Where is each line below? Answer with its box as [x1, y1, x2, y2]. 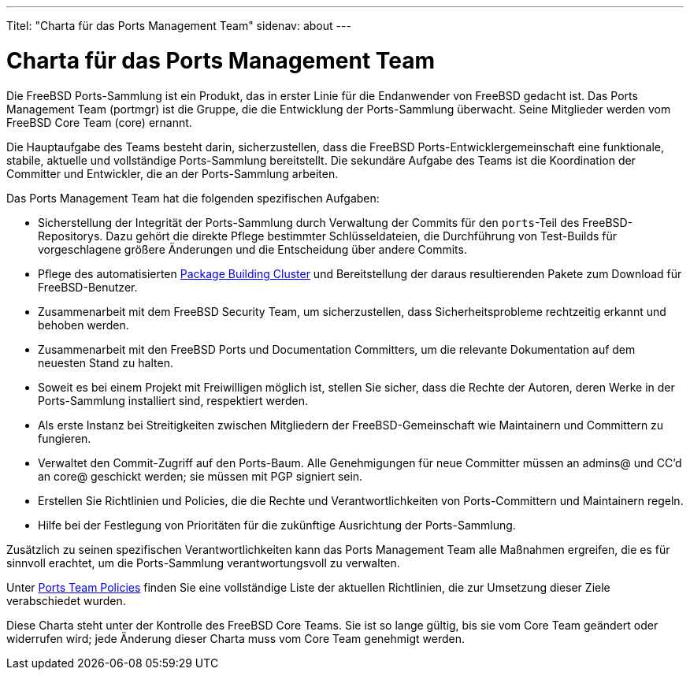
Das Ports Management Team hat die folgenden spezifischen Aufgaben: [6, 191, 380, 205]
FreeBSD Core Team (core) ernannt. [6, 115, 192, 129]
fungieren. [38, 431, 91, 445]
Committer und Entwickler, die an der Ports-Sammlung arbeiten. [6, 166, 339, 180]
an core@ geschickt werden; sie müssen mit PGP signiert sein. [38, 469, 363, 483]
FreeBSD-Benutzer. [38, 280, 138, 294]
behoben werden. [38, 318, 129, 332]
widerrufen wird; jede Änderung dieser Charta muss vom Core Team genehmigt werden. [6, 631, 465, 645]
